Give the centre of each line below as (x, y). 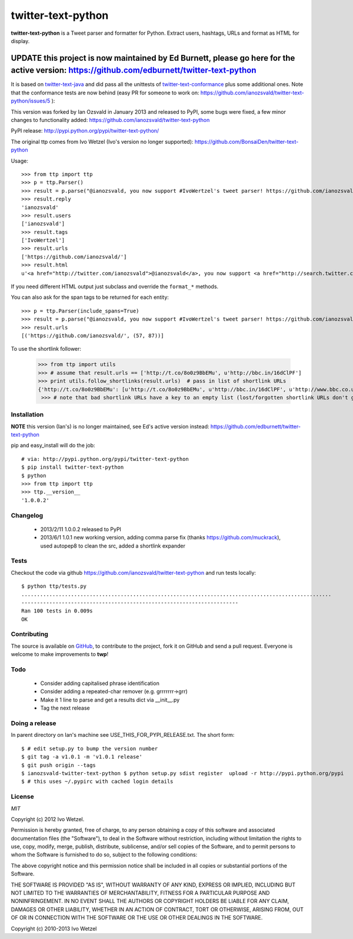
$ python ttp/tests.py (54, 586)
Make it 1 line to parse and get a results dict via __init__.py (110, 700)
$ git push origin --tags (59, 765)
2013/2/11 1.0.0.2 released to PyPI (81, 529)
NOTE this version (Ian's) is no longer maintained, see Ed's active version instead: (110, 426)
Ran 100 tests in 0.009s (57, 611)
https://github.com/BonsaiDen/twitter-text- (247, 141)
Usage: (20, 161)
